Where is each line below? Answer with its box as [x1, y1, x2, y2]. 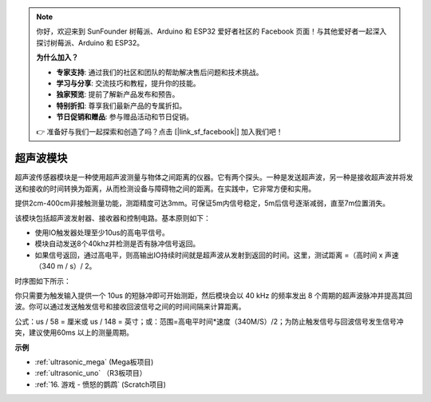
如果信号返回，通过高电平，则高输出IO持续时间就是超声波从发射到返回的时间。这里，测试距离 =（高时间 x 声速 [34, 250, 399, 260]
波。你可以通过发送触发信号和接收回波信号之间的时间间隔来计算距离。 [14, 302, 246, 312]
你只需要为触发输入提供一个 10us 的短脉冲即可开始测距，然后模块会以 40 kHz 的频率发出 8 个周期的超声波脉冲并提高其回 [14, 290, 413, 300]
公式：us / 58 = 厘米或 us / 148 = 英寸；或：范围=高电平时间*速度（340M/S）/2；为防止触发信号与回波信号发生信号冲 [14, 316, 404, 326]
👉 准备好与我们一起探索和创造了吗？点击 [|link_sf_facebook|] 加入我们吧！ [36, 126, 283, 136]
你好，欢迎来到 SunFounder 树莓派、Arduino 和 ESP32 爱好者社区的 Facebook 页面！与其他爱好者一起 [36, 26, 373, 36]
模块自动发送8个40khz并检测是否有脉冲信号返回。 [34, 239, 200, 249]
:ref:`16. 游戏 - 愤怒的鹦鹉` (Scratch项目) [34, 380, 167, 389]
